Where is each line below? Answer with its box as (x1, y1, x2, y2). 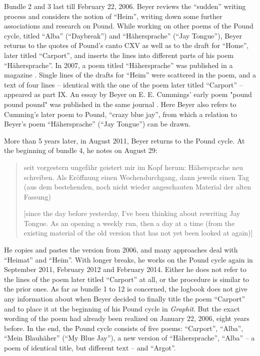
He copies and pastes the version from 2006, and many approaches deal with (4, 244, 238, 255)
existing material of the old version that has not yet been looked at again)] (23, 227, 253, 238)
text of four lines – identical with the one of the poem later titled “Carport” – (4, 79, 243, 89)
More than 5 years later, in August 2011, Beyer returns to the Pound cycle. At (4, 135, 245, 145)
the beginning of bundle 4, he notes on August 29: (4, 145, 157, 155)
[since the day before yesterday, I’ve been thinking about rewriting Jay (23, 208, 240, 218)
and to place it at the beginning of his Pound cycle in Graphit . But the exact (4, 303, 240, 313)
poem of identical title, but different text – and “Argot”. (4, 342, 176, 352)
